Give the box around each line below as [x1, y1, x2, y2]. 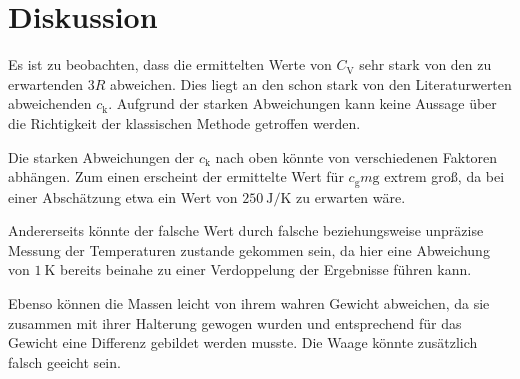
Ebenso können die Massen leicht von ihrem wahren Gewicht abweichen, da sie [8, 292, 490, 313]
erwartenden [8, 73, 84, 94]
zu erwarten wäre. [296, 186, 406, 207]
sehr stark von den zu [359, 54, 492, 75]
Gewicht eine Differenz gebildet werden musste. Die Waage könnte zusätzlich [8, 332, 478, 353]
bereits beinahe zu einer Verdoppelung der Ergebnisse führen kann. [60, 259, 472, 280]
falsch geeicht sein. [8, 351, 121, 372]
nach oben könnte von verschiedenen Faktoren [215, 146, 498, 167]
